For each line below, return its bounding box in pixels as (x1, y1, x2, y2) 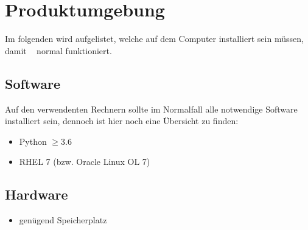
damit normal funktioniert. (5, 44, 112, 57)
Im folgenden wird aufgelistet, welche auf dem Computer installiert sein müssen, (5, 32, 304, 45)
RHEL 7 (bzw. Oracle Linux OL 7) (19, 155, 150, 168)
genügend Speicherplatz (19, 214, 107, 226)
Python (19, 134, 47, 147)
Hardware (5, 185, 68, 204)
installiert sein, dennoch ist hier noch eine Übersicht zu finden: (5, 114, 239, 127)
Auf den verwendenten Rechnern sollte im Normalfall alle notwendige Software (5, 102, 298, 115)
